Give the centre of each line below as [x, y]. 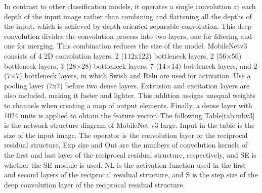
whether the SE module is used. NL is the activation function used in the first [125, 164]
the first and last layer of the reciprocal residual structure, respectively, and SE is [130, 154]
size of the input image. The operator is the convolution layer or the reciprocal [126, 135]
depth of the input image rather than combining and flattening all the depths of [128, 16]
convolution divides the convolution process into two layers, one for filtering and [128, 36]
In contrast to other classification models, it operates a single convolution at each [130, 6]
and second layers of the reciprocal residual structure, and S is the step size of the [131, 175]
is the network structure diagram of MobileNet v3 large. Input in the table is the [129, 125]
